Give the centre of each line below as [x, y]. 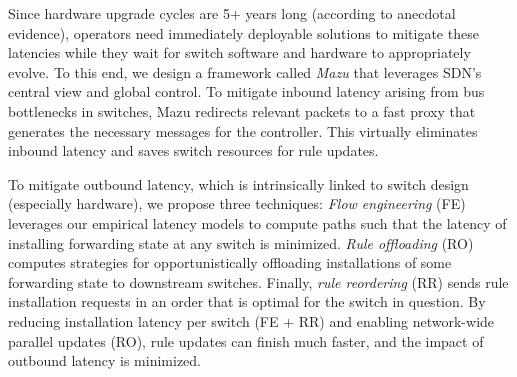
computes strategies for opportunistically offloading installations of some [230, 262]
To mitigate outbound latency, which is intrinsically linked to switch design [238, 183]
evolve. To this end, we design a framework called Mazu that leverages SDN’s [245, 71]
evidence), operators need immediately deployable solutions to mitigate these [243, 32]
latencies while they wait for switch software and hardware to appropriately [239, 52]
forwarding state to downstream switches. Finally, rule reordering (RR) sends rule [258, 281]
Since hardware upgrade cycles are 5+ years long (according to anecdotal [232, 13]
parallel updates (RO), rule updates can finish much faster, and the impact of [246, 340]
